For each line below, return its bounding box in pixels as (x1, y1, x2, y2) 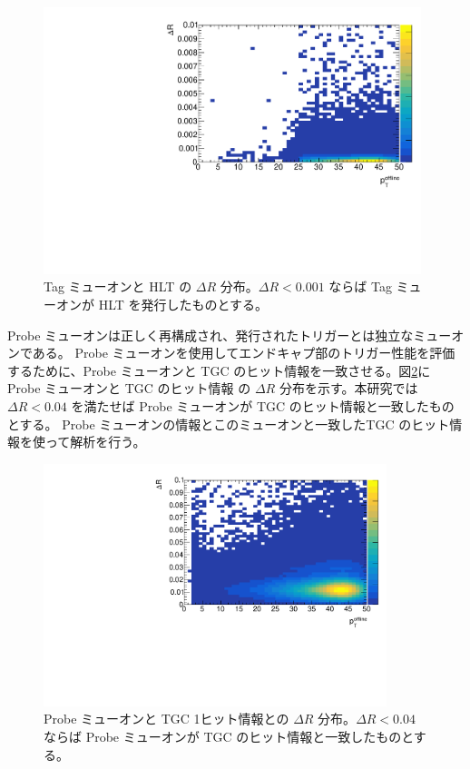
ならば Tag (328, 277, 392, 296)
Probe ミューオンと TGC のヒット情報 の (7, 379, 251, 398)
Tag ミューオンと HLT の (44, 277, 192, 296)
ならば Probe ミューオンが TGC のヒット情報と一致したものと (44, 727, 414, 746)
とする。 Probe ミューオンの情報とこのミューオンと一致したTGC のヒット (7, 414, 450, 433)
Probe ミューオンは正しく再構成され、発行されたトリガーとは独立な (7, 325, 414, 344)
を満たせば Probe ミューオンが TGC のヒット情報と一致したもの (71, 396, 455, 415)
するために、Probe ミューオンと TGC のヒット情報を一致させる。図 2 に (7, 360, 431, 380)
